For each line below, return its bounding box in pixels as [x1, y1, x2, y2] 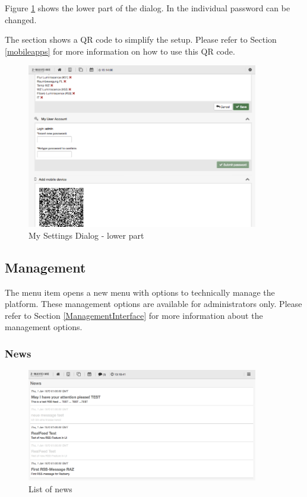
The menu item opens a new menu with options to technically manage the [5, 286, 275, 298]
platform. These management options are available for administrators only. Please [5, 297, 302, 310]
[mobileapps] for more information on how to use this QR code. [5, 45, 235, 57]
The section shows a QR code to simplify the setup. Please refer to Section [5, 33, 277, 46]
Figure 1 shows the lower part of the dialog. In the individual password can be [5, 2, 290, 14]
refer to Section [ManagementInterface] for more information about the [5, 309, 263, 321]
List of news [29, 482, 72, 495]
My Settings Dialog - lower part [29, 229, 144, 241]
